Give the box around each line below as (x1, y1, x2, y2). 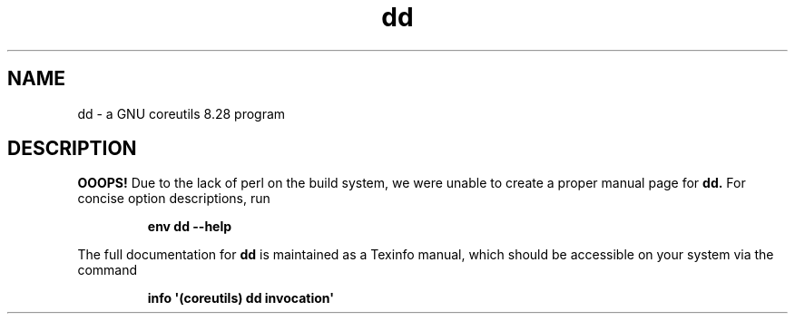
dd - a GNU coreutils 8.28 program (77, 105, 286, 122)
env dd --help (147, 219, 232, 235)
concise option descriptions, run (77, 190, 270, 207)
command (77, 262, 138, 278)
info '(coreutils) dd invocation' (147, 290, 334, 306)
